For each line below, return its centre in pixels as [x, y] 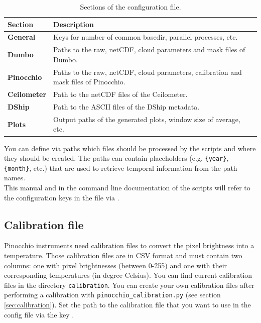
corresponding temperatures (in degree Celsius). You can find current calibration [128, 275]
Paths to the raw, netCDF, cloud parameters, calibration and [148, 72]
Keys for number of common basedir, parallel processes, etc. [146, 37]
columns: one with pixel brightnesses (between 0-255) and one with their [116, 265]
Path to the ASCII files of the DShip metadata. [126, 106]
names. [15, 178]
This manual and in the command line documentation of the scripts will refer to [127, 188]
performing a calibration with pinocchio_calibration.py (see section [112, 295]
